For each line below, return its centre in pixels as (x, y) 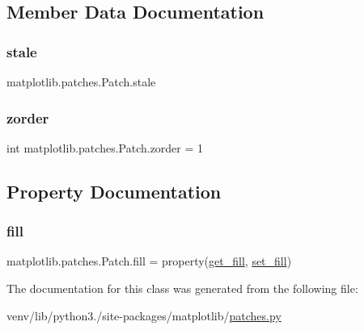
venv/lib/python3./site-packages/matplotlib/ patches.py (144, 315)
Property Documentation (114, 191)
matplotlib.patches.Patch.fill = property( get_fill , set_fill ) (149, 261)
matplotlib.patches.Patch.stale (81, 81)
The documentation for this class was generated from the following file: (182, 288)
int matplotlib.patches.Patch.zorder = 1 (105, 147)
